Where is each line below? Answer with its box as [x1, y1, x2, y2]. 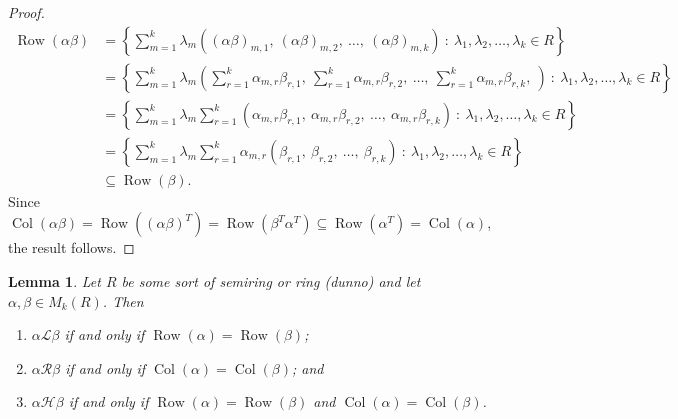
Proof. [8, 2, 45, 22]
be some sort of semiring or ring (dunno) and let [121, 270, 421, 291]
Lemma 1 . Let [8, 270, 101, 291]
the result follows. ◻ [8, 237, 135, 258]
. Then [102, 290, 144, 311]
